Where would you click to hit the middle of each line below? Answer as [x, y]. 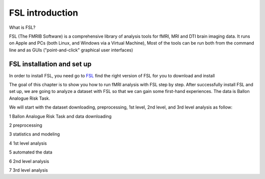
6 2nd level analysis [29, 161]
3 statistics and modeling [34, 134]
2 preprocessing [26, 125]
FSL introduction [44, 13]
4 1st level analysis [28, 143]
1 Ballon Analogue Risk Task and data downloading [60, 116]
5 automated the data [31, 152]
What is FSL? [22, 27]
